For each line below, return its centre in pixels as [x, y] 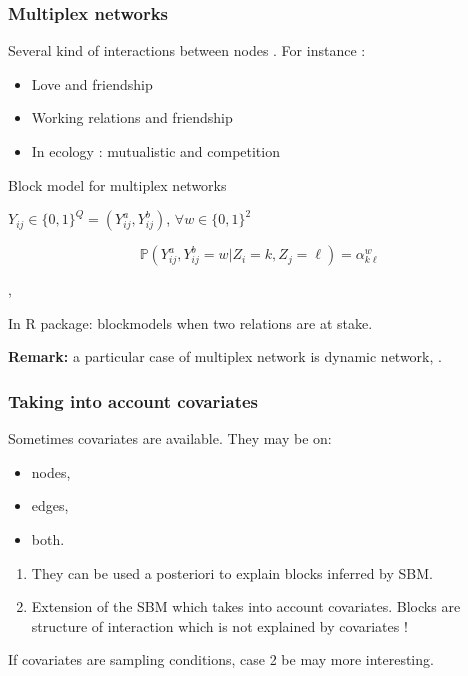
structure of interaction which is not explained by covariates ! [219, 625]
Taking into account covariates [133, 400]
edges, [50, 505]
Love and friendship [92, 83]
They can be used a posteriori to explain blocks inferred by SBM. [232, 572]
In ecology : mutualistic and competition [155, 151]
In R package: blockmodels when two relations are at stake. [190, 322]
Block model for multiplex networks [117, 184]
